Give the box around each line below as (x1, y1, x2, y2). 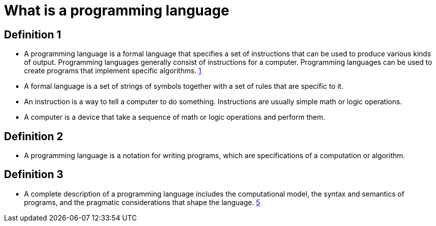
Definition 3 (4, 168, 63, 181)
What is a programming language (4, 2, 229, 19)
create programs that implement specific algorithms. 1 (24, 66, 201, 75)
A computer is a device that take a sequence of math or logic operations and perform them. (24, 113, 325, 122)
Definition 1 (4, 28, 61, 41)
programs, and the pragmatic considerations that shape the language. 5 (24, 198, 260, 207)
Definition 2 (4, 130, 63, 143)
